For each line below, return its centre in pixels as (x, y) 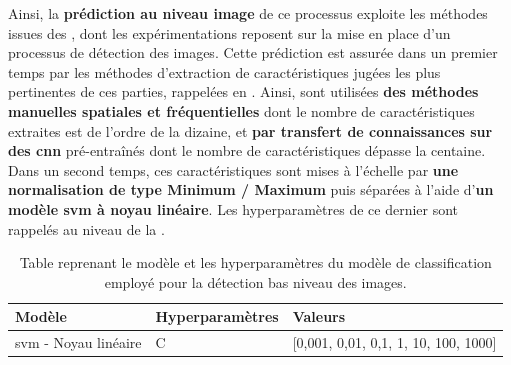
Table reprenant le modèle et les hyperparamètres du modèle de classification (255, 262)
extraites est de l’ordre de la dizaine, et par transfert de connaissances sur (250, 130)
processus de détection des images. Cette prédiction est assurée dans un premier (253, 52)
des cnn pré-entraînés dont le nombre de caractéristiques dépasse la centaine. (247, 150)
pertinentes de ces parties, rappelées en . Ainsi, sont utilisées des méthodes (243, 91)
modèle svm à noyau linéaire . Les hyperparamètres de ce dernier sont (233, 208)
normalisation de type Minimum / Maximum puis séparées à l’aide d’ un (251, 189)
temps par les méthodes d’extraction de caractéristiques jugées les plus (224, 71)
